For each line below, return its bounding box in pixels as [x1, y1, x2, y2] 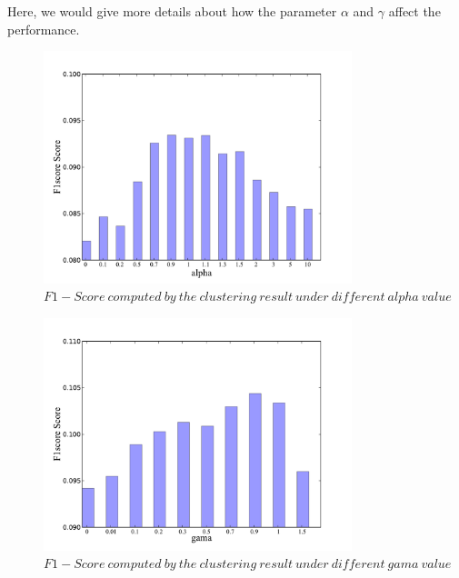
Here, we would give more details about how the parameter [7, 2, 337, 20]
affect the [388, 2, 441, 20]
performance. [7, 19, 80, 38]
